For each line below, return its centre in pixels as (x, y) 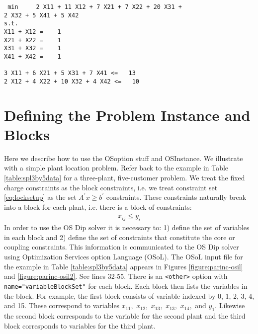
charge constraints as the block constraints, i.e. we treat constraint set (111, 187)
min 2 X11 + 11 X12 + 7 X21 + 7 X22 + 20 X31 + (95, 7)
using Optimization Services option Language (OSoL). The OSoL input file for (124, 257)
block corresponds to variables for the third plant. (80, 325)
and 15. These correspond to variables (62, 305)
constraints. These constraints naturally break (176, 197)
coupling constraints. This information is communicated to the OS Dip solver (122, 247)
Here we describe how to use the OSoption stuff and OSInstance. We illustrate (124, 158)
